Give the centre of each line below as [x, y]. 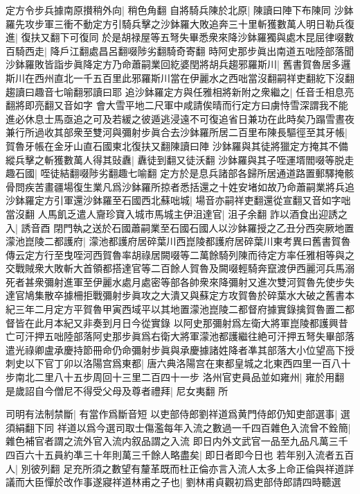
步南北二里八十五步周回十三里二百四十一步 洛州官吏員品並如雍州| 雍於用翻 [175, 377]
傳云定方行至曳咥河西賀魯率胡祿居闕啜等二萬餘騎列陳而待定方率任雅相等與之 [180, 254]
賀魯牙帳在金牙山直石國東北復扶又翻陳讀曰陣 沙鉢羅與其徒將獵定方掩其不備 [177, 145]
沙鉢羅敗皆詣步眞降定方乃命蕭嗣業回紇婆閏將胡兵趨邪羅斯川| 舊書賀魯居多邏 [178, 64]
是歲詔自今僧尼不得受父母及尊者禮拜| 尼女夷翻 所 [117, 390]
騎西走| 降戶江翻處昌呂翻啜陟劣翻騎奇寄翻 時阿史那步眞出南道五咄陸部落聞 [184, 50]
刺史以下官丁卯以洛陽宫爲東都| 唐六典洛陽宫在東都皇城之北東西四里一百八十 [178, 363]
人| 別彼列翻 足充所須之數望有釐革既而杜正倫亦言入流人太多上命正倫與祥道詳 [180, 468]
